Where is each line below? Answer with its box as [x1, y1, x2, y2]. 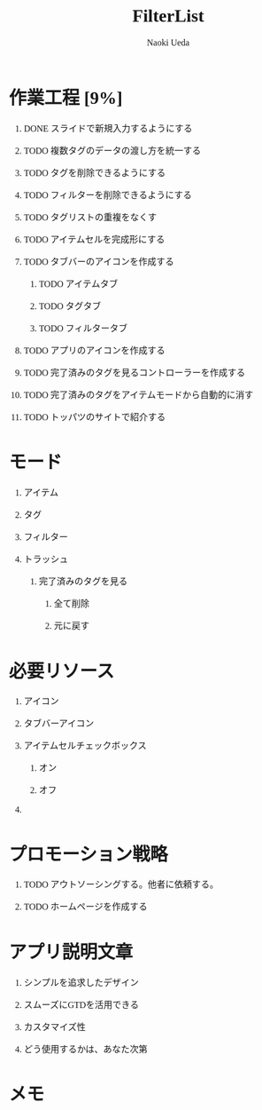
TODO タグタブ [38, 300, 102, 312]
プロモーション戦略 [9, 844, 168, 865]
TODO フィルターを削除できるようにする [23, 189, 192, 201]
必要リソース [9, 660, 115, 681]
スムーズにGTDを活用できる [23, 999, 139, 1010]
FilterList [132, 4, 204, 26]
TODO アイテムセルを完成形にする [23, 234, 166, 245]
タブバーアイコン [23, 718, 95, 729]
